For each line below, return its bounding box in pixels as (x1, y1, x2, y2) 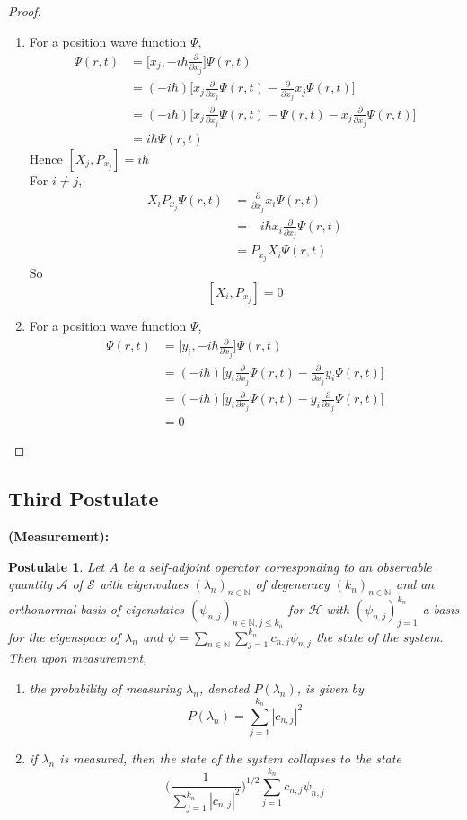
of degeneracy (255, 575, 330, 593)
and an (395, 575, 435, 593)
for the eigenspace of (8, 627, 121, 646)
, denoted (198, 679, 250, 698)
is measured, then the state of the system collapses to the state (59, 749, 401, 768)
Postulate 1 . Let (8, 557, 105, 575)
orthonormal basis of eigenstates (8, 600, 185, 619)
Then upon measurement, (8, 648, 147, 667)
